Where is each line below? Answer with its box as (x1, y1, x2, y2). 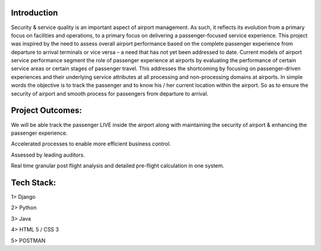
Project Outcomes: (11, 106, 83, 116)
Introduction (11, 8, 58, 18)
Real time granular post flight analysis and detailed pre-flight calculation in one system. (11, 162, 225, 169)
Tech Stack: (11, 177, 56, 188)
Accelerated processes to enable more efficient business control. (11, 140, 171, 148)
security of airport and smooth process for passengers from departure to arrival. (11, 90, 209, 97)
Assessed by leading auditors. (11, 151, 86, 158)
